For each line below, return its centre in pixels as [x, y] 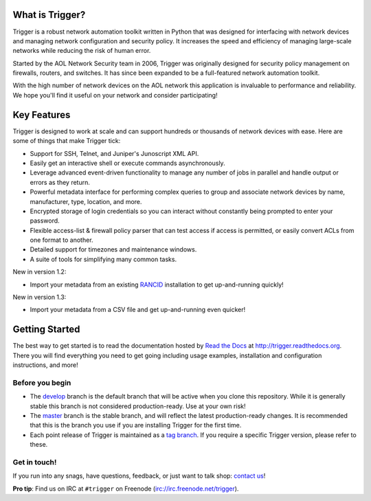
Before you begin [42, 383]
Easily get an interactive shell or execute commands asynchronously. [128, 163]
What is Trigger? [49, 15]
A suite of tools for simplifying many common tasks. [103, 259]
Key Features [42, 114]
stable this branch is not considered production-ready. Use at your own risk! [138, 406]
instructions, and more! [45, 365]
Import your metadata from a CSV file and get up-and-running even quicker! [138, 310]
